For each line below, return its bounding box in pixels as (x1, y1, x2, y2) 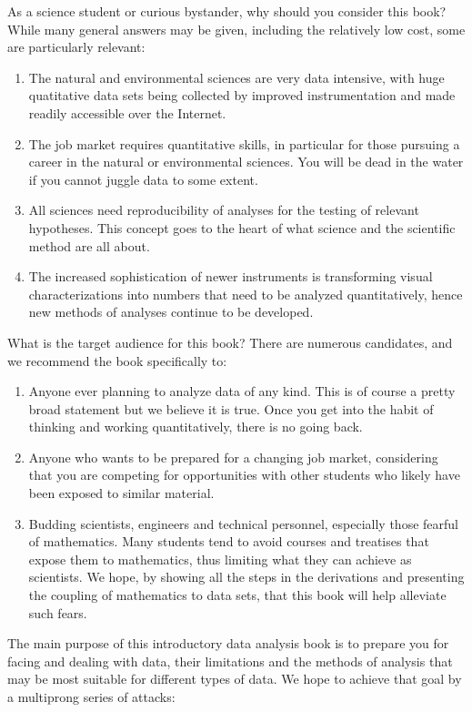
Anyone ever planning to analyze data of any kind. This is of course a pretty (28, 381, 456, 401)
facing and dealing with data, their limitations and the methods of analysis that (7, 651, 453, 670)
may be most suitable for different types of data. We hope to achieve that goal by (7, 669, 462, 688)
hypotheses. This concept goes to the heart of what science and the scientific (28, 218, 456, 237)
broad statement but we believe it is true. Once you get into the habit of (28, 399, 434, 418)
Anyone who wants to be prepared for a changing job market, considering (28, 447, 438, 466)
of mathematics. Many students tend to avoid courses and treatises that (28, 532, 429, 551)
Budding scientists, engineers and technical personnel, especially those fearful (28, 514, 458, 533)
